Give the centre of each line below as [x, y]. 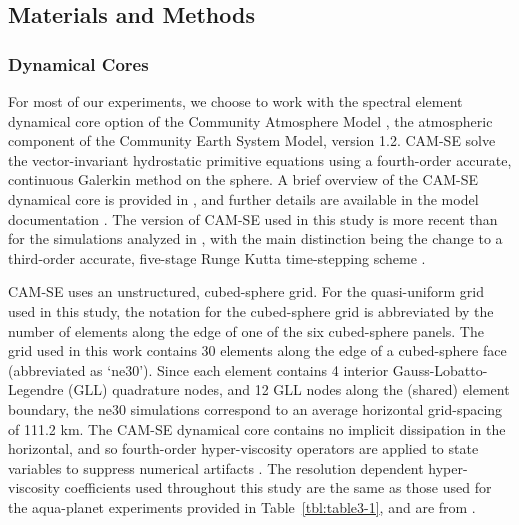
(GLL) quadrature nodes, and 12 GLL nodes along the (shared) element [289, 389]
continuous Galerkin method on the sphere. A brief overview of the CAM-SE [243, 179]
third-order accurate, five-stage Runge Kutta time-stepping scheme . [217, 257]
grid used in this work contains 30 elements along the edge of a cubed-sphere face [257, 350]
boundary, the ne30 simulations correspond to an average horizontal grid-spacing [255, 408]
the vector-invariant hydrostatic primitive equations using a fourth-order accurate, [260, 159]
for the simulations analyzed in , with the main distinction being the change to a [255, 238]
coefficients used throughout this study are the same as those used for [278, 487]
